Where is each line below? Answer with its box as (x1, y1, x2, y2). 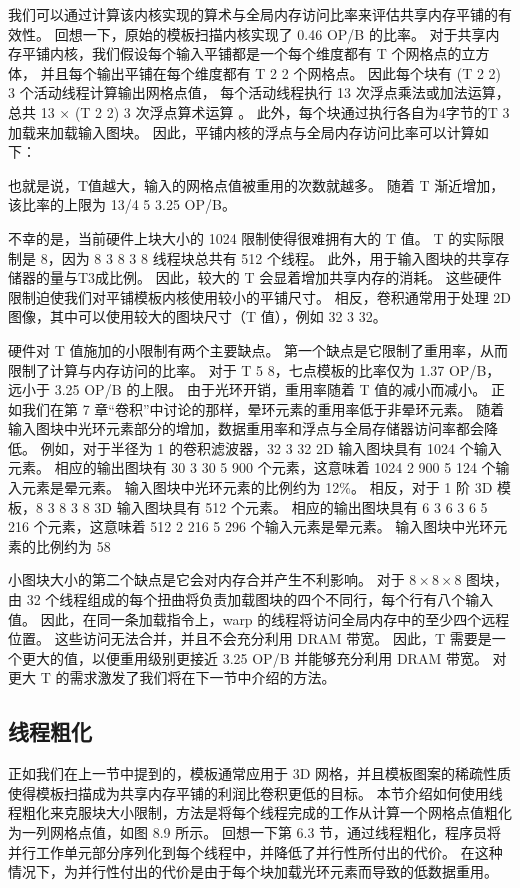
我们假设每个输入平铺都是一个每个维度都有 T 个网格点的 (91, 43, 462, 64)
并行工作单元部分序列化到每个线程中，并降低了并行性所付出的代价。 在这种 (8, 841, 503, 862)
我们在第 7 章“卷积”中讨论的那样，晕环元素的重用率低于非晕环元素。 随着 (21, 398, 505, 419)
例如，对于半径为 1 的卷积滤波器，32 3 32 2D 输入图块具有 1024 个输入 (40, 437, 502, 458)
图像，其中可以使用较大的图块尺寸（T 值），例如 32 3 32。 (8, 306, 387, 327)
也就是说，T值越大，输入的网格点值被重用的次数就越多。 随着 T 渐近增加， (8, 174, 505, 195)
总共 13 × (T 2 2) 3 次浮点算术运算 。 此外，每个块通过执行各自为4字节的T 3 (8, 101, 510, 122)
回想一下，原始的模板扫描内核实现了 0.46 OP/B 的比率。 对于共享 (54, 23, 486, 44)
